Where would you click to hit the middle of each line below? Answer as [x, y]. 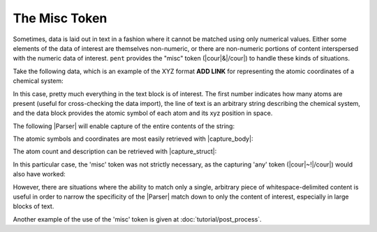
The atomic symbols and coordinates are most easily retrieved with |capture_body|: [133, 139]
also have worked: [39, 174]
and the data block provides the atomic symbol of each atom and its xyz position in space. [143, 113]
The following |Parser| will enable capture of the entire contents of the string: [124, 126]
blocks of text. [34, 206]
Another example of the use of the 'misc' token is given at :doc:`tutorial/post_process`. [137, 219]
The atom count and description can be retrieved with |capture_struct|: [115, 152]
